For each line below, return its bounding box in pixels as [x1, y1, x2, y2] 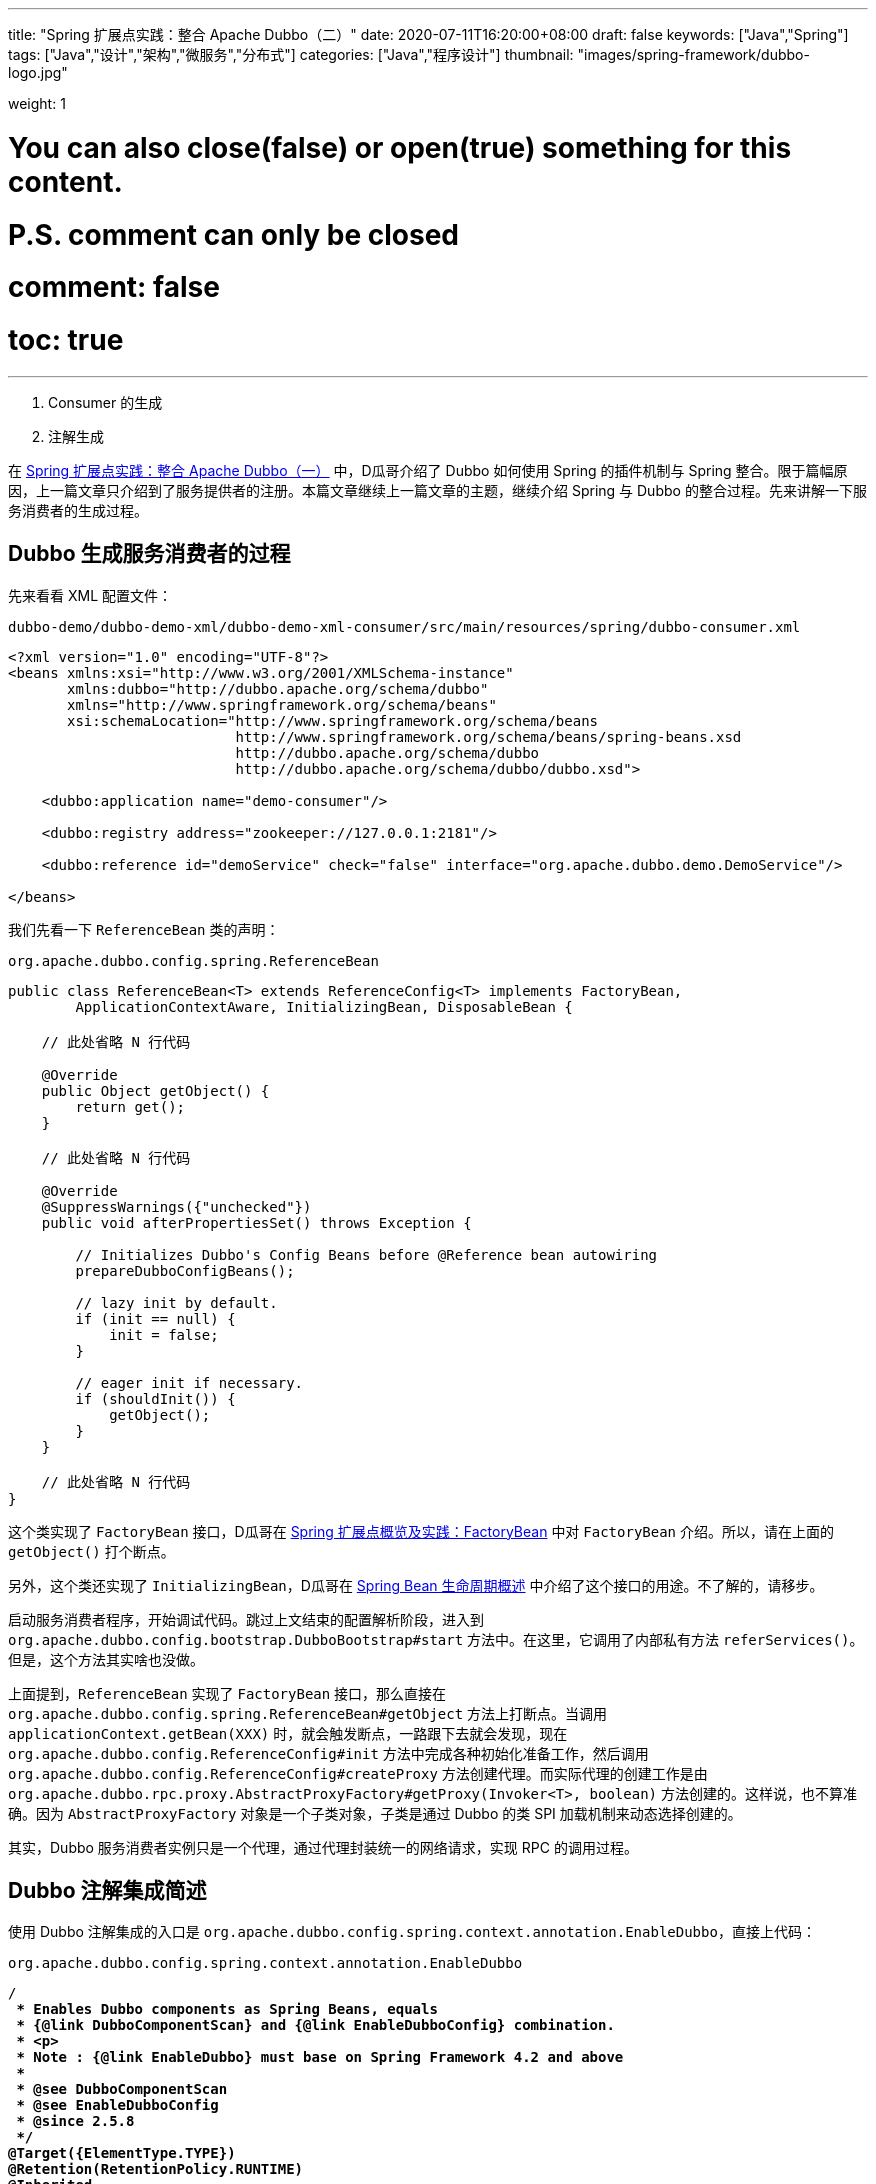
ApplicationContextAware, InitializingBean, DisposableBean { [75, 998, 573, 1015]
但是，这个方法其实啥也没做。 [8, 1650, 204, 1668]
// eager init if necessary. [75, 1374, 304, 1391]
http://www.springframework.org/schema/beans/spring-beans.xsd [235, 728, 742, 745]
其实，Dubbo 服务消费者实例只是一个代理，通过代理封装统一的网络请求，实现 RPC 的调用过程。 [8, 1838, 638, 1856]
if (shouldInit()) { [75, 1390, 236, 1407]
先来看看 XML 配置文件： [8, 586, 172, 604]
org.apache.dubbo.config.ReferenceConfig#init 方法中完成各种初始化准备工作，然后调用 [8, 1744, 649, 1762]
